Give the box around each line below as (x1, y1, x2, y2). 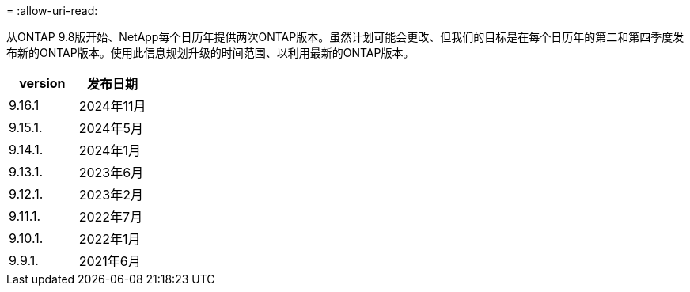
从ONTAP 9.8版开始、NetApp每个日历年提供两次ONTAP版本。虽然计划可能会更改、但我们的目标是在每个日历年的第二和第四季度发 (6, 30, 684, 44)
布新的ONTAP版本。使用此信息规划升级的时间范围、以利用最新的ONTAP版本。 (6, 46, 415, 59)
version (19, 75, 66, 91)
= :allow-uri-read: (6, 4, 98, 17)
